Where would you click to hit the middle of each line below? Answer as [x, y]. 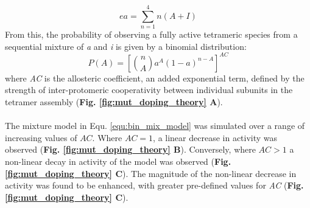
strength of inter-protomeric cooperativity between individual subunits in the [149, 90]
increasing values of [41, 137]
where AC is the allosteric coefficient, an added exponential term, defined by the [155, 78]
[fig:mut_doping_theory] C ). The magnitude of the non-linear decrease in [151, 173]
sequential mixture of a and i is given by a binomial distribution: [126, 46]
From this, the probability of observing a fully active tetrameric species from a [151, 34]
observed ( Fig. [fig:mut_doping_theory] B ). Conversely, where [130, 149]
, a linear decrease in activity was [215, 137]
